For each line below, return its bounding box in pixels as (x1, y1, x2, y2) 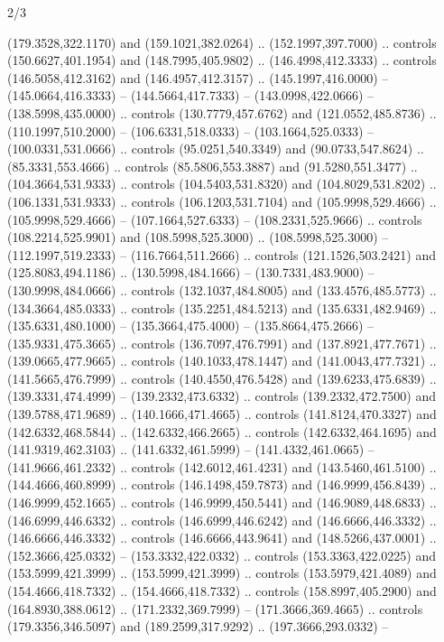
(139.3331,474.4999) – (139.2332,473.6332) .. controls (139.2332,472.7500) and (7, 386, 436, 405)
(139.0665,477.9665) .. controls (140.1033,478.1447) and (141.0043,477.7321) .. (7, 351, 437, 370)
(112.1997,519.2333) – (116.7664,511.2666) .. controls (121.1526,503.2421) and (7, 245, 436, 264)
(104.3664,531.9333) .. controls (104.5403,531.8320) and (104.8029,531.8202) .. (7, 174, 437, 193)
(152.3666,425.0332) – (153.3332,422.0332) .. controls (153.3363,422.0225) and (7, 545, 436, 564)
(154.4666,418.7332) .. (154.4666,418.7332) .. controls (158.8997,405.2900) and (7, 582, 437, 600)
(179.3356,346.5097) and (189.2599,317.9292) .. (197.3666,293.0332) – (7, 617, 389, 636)
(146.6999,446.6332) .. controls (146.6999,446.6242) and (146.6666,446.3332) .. (7, 510, 437, 529)
